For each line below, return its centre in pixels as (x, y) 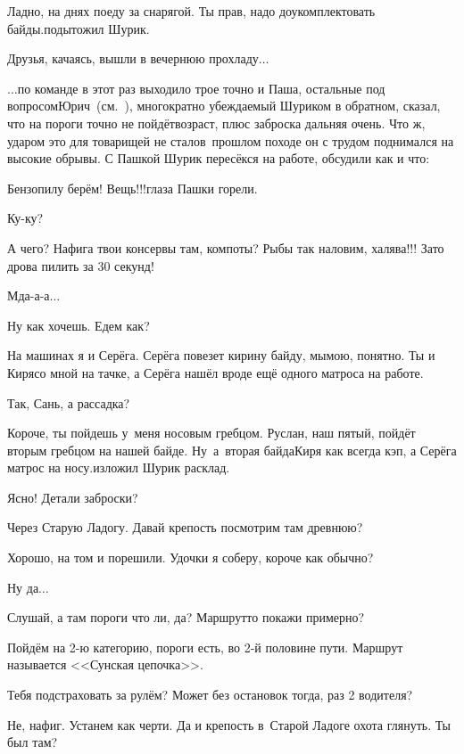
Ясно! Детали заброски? (73, 497)
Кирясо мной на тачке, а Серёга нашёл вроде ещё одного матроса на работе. (215, 372)
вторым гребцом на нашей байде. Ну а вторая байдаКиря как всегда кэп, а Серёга (232, 450)
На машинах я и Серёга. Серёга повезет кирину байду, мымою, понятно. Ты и (221, 355)
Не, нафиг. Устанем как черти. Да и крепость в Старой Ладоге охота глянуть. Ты (229, 724)
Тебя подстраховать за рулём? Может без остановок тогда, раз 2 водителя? (210, 695)
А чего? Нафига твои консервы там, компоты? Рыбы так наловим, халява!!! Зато (226, 247)
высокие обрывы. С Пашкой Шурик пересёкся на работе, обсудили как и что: (219, 158)
